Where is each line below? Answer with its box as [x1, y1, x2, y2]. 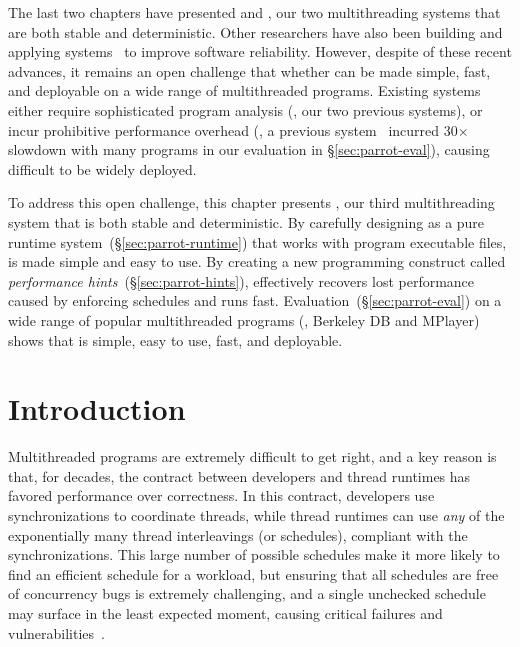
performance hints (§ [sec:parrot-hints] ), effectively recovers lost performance [8, 270, 475, 291]
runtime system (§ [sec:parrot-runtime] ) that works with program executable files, [8, 231, 507, 252]
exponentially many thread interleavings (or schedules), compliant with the [8, 524, 468, 545]
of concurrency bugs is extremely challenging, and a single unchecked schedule [8, 583, 486, 604]
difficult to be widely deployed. [8, 158, 197, 179]
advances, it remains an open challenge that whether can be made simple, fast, [8, 60, 491, 81]
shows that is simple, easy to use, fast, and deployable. [8, 329, 343, 350]
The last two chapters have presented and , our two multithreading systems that [8, 2, 501, 22]
